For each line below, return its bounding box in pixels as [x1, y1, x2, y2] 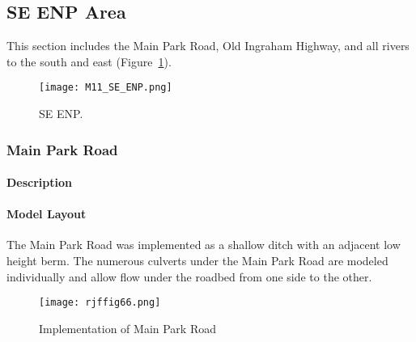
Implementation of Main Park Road [39, 319, 217, 336]
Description [6, 174, 73, 191]
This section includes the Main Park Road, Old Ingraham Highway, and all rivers [6, 37, 410, 54]
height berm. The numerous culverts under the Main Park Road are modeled [6, 252, 388, 269]
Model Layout [6, 205, 87, 222]
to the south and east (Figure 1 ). [6, 53, 172, 70]
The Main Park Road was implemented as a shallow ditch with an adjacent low [6, 236, 401, 253]
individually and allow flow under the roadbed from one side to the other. [6, 268, 372, 285]
